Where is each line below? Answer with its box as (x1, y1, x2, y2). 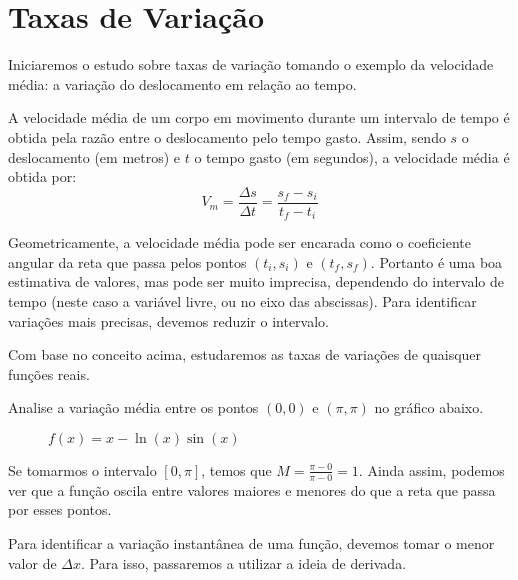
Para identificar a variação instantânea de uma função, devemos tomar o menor (8, 532, 495, 553)
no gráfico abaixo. (374, 397, 484, 418)
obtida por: (8, 166, 77, 187)
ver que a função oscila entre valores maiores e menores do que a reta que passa (8, 479, 496, 500)
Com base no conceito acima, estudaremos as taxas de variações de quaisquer (8, 344, 482, 365)
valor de (8, 552, 57, 573)
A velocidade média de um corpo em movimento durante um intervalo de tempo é (8, 107, 510, 128)
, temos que (201, 459, 272, 480)
